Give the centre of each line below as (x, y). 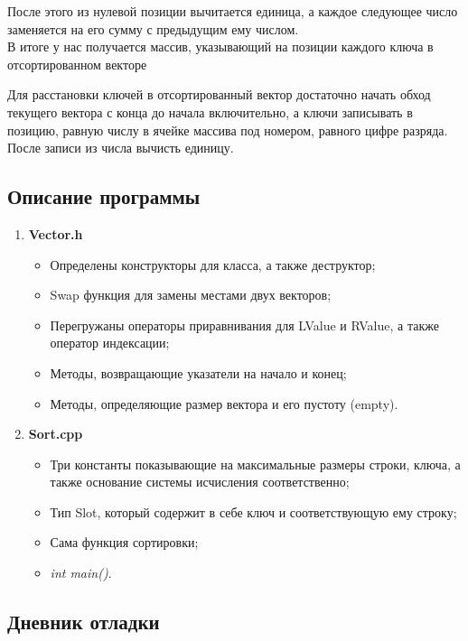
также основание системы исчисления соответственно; (200, 482)
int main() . (81, 573)
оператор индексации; (110, 343)
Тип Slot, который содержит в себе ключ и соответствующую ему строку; (253, 511)
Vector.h (56, 233)
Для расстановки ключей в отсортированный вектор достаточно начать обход (219, 94)
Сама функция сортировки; (124, 542)
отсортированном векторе (77, 64)
